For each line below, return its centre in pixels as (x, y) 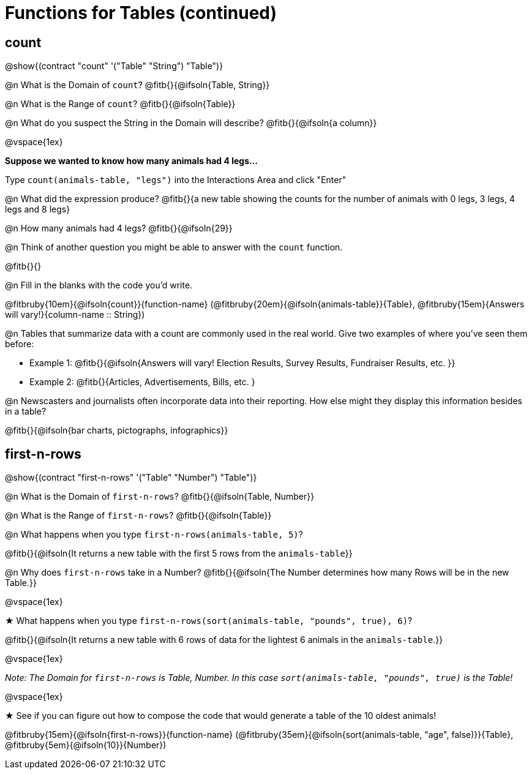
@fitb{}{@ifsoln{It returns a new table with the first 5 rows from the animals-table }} (179, 554)
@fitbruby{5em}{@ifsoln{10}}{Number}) (86, 745)
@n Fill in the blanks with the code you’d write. (99, 285)
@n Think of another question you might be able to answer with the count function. (174, 247)
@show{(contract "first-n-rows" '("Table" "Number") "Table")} (131, 478)
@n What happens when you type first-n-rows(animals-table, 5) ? (154, 535)
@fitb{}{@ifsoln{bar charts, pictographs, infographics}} (117, 430)
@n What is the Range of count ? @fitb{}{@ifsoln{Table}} (120, 104)
